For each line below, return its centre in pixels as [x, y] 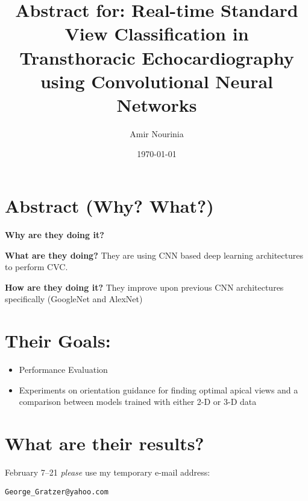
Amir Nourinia [157, 133]
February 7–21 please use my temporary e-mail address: [108, 472]
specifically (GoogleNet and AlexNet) [74, 299]
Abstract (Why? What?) [109, 206]
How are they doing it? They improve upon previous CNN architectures [144, 287]
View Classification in [157, 34]
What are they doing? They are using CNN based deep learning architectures [154, 255]
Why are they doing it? [55, 234]
